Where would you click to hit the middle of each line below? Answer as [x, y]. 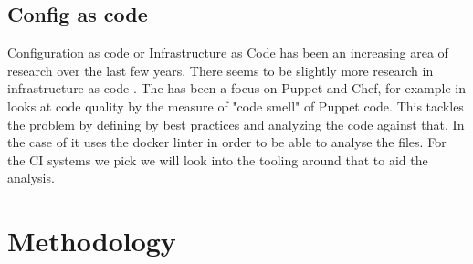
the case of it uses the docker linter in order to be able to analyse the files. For [227, 142]
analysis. [31, 178]
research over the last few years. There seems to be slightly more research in [221, 70]
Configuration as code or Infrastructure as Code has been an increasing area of [228, 53]
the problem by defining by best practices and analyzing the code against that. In [236, 124]
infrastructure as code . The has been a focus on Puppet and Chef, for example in [236, 88]
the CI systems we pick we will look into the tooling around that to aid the [218, 159]
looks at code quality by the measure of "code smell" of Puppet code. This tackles [236, 106]
